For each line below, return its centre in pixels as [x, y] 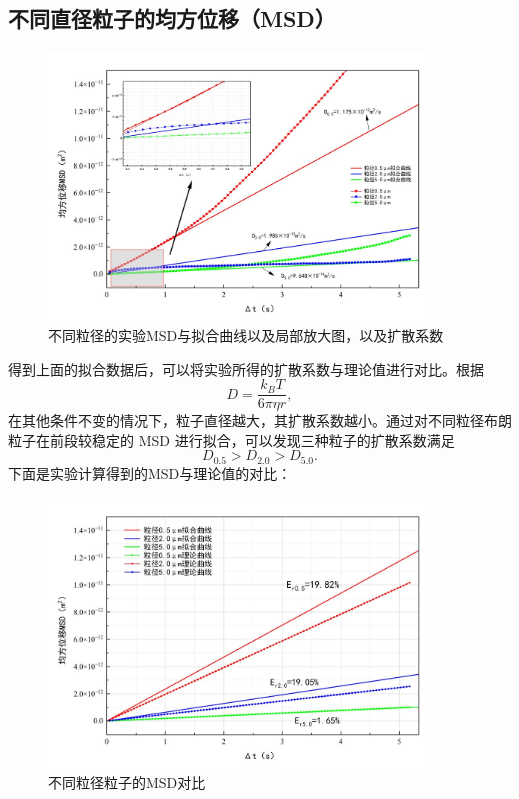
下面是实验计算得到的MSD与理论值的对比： [150, 472]
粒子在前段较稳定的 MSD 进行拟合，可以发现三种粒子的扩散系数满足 [231, 439]
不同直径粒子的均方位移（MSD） [172, 18]
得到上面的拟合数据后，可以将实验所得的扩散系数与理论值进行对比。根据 [246, 368]
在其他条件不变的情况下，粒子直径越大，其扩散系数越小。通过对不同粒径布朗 [260, 420]
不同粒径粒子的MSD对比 [127, 781]
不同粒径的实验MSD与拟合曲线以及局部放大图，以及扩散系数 [246, 334]
